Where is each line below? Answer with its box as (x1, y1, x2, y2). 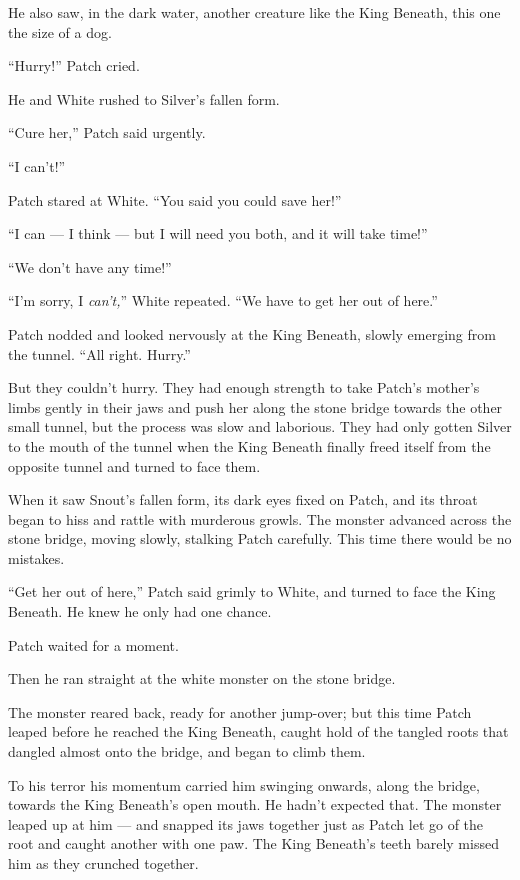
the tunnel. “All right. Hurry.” (8, 343, 191, 364)
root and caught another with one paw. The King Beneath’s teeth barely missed (8, 833, 499, 854)
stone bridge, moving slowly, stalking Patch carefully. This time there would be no (8, 528, 512, 549)
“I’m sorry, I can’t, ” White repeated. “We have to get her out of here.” (8, 290, 438, 311)
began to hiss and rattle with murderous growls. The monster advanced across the (8, 508, 512, 529)
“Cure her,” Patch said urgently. (8, 122, 206, 143)
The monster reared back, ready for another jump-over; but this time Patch (8, 701, 472, 722)
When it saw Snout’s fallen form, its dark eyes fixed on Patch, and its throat (8, 489, 478, 510)
